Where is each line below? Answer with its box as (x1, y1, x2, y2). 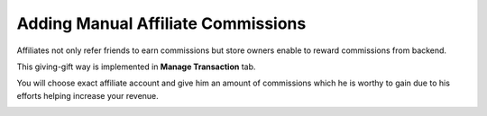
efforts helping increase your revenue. (16, 90, 160, 101)
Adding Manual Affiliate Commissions (16, 13, 307, 33)
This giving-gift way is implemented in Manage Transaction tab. (16, 61, 256, 72)
